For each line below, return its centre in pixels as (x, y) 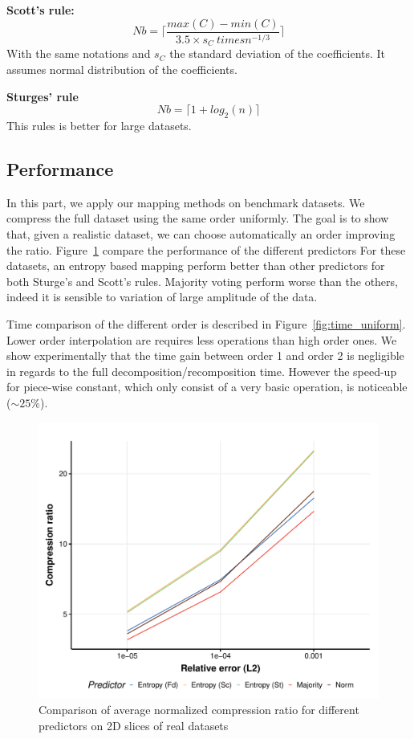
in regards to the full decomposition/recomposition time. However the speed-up (202, 371)
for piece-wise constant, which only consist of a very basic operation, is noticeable (207, 387)
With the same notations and (79, 53)
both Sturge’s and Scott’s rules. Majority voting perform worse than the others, (202, 281)
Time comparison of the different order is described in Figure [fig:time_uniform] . (206, 323)
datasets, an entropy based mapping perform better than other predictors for (196, 265)
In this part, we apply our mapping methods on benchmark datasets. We (186, 202)
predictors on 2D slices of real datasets (134, 725)
